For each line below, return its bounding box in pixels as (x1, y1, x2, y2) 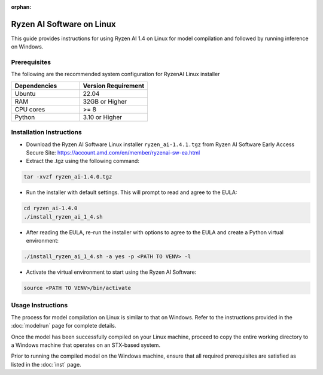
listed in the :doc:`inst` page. (11, 361, 81, 368)
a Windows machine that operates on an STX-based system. (11, 341, 161, 349)
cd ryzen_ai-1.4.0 (23, 205, 78, 212)
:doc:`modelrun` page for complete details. (11, 322, 117, 329)
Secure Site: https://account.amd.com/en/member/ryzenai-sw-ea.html (26, 149, 200, 156)
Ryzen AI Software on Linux (11, 19, 116, 29)
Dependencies (14, 81, 57, 90)
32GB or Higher (83, 97, 127, 105)
